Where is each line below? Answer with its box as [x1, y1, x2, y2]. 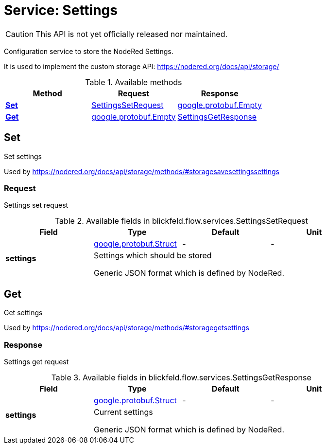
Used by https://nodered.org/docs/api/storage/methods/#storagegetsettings [4, 323, 250, 332]
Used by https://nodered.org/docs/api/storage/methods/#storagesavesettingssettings [4, 167, 279, 176]
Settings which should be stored [94, 251, 212, 261]
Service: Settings [4, 2, 118, 18]
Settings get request [4, 357, 69, 366]
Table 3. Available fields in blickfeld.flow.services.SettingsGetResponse [51, 372, 311, 382]
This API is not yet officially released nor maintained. [35, 29, 228, 39]
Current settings [94, 407, 153, 417]
